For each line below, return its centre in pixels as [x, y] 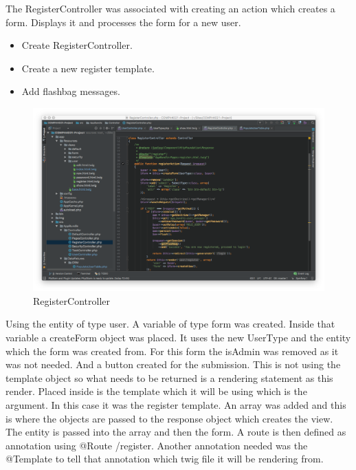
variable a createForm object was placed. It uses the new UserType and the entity [178, 337]
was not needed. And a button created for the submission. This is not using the [173, 364]
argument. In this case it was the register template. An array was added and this [176, 404]
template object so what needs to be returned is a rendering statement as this [169, 377]
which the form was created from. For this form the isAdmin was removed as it [172, 351]
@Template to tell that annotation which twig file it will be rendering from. [165, 459]
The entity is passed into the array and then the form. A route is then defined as [176, 432]
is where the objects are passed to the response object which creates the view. [169, 418]
